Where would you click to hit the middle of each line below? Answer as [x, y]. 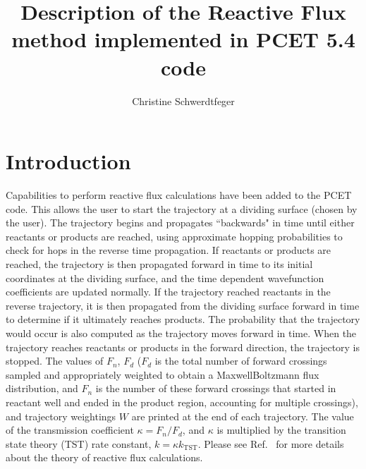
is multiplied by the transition [281, 430]
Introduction [68, 161]
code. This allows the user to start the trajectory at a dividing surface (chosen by [182, 208]
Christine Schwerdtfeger [183, 100]
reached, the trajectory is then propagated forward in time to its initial [159, 264]
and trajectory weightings [61, 416]
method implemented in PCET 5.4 [183, 39]
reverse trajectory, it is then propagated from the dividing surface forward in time [183, 305]
